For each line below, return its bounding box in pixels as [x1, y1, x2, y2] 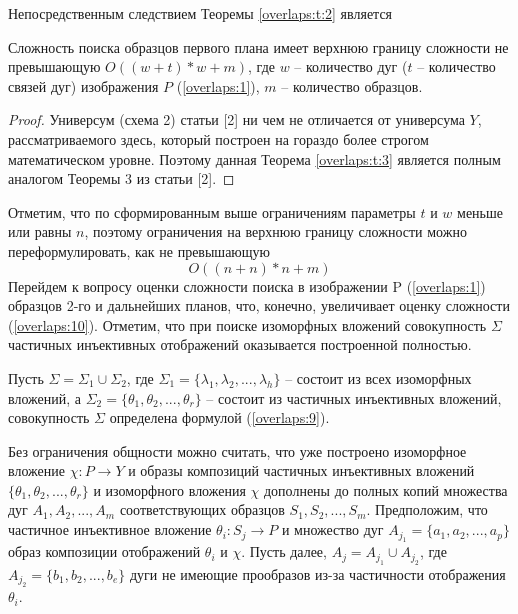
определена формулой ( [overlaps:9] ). [109, 407, 330, 428]
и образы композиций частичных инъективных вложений [128, 460, 475, 481]
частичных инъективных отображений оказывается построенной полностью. [8, 334, 472, 355]
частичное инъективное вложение [8, 519, 212, 540]
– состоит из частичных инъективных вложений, [206, 387, 502, 408]
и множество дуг [281, 519, 384, 540]
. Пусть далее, [241, 541, 327, 562]
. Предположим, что [366, 499, 488, 520]
